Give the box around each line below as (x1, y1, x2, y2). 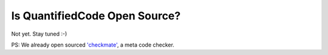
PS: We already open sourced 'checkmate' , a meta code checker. (11, 41, 174, 48)
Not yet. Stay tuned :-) (11, 30, 67, 37)
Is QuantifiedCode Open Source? (11, 9, 181, 22)
